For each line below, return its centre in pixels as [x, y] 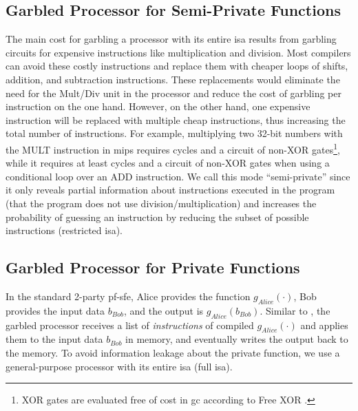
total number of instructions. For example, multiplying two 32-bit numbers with [174, 133]
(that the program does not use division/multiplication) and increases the [161, 203]
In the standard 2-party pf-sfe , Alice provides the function [128, 296]
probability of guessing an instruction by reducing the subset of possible [157, 217]
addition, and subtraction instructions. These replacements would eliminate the [173, 79]
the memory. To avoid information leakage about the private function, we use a [173, 352]
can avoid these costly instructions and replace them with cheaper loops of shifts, [177, 66]
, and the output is [164, 310]
